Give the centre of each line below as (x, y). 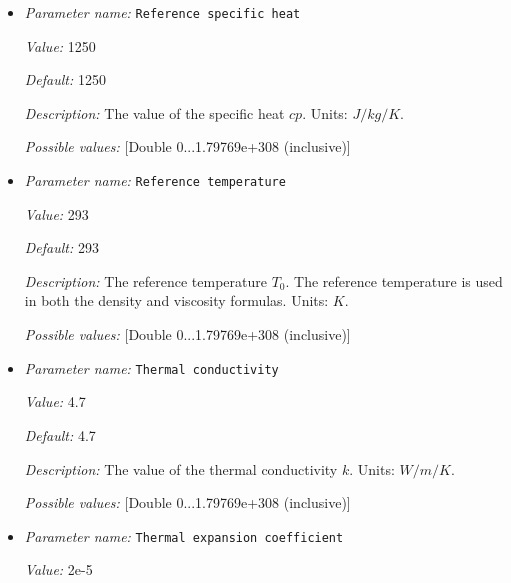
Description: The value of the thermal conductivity (181, 468)
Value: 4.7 (55, 401)
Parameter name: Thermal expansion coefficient (184, 535)
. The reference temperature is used (394, 280)
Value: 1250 (60, 45)
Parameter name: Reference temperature (155, 180)
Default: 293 (61, 247)
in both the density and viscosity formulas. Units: (176, 300)
